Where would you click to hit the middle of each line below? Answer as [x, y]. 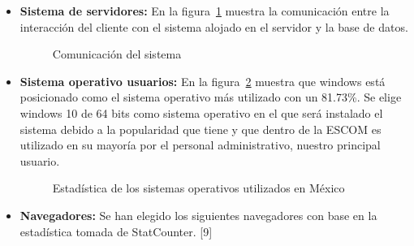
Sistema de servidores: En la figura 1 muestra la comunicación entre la [205, 11]
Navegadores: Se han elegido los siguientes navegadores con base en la [198, 215]
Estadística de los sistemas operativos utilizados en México [198, 188]
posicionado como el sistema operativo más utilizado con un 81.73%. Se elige [211, 97]
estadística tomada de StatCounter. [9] [116, 231]
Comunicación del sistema [117, 54]
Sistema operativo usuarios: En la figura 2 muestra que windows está [203, 81]
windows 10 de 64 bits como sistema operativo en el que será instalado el [201, 112]
